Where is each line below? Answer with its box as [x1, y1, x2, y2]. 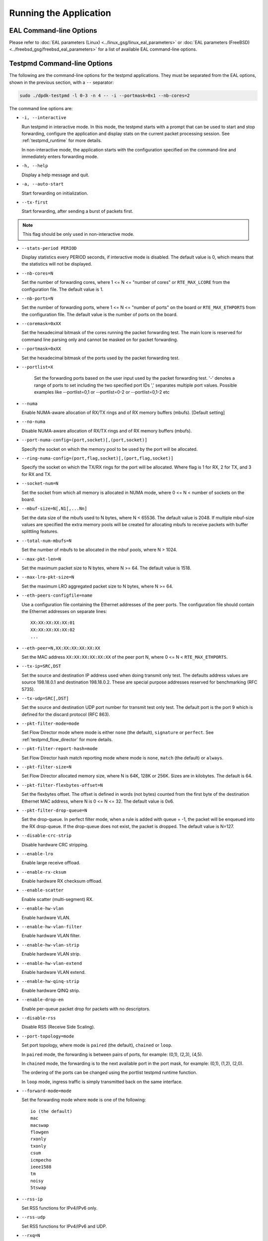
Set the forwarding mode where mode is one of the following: [21, 1097, 146, 1103]
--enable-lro [21, 851, 54, 856]
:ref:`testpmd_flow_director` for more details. [21, 736, 113, 742]
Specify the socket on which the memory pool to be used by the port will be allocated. [21, 446, 198, 452]
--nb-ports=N [21, 295, 54, 301]
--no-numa [21, 419, 46, 424]
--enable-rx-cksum [21, 869, 67, 875]
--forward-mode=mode [21, 1088, 72, 1094]
